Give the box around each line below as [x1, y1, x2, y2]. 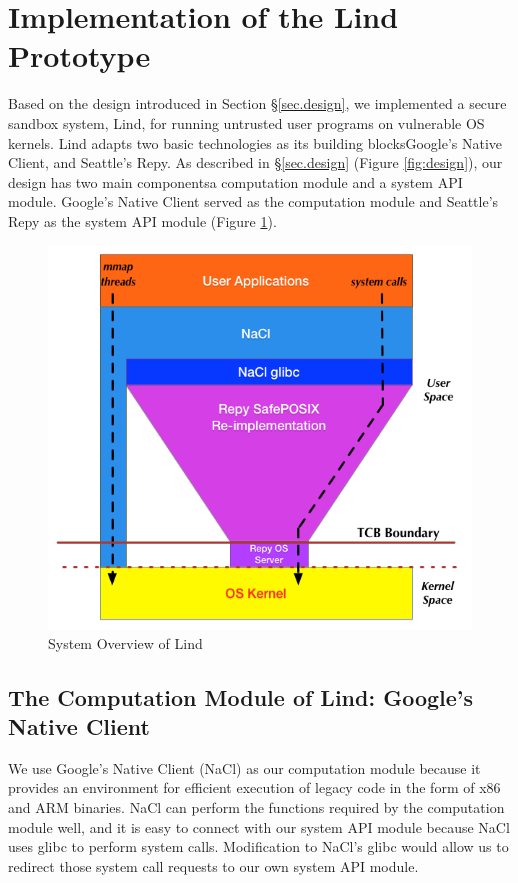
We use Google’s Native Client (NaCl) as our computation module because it [8, 757, 481, 778]
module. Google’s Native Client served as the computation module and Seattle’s [8, 191, 499, 212]
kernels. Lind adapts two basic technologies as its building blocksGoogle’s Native [8, 132, 503, 153]
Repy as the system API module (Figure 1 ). [8, 210, 277, 231]
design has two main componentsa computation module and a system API [8, 171, 463, 192]
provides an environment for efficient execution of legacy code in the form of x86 [8, 777, 501, 798]
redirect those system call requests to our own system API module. [8, 855, 419, 876]
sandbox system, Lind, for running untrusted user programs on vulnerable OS [8, 112, 485, 133]
